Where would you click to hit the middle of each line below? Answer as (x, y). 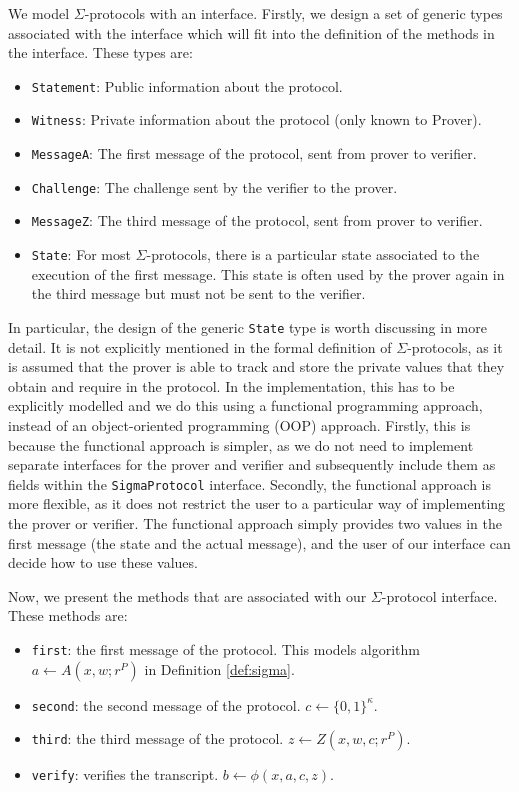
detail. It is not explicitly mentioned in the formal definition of (200, 346)
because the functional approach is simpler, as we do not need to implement (241, 444)
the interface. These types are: (100, 52)
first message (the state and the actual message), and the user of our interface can (259, 542)
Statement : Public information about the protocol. (187, 85)
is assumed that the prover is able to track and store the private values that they (256, 366)
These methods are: (68, 615)
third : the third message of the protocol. (157, 738)
